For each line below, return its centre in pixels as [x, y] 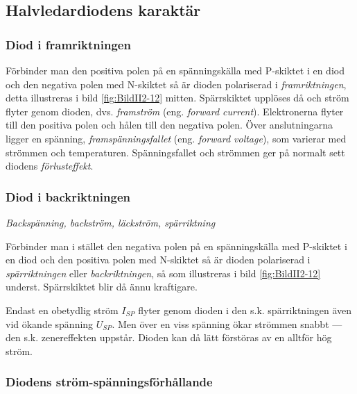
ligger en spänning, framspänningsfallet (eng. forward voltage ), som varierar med [176, 138]
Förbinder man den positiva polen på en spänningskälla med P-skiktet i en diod [175, 70]
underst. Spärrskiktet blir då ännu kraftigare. [102, 287]
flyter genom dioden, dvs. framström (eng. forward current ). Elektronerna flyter [175, 111]
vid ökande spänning [50, 323]
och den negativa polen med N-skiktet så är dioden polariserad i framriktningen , [176, 84]
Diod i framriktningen [68, 44]
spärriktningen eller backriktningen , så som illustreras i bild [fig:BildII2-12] [163, 273]
